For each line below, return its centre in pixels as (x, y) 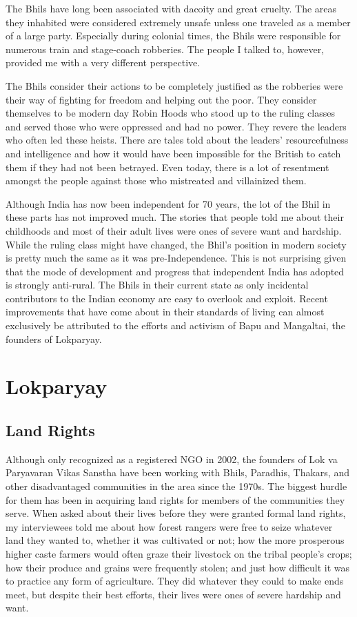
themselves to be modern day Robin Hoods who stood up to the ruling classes (170, 113)
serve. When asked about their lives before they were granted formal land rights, (176, 513)
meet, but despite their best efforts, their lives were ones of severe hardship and (173, 594)
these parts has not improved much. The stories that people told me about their (175, 217)
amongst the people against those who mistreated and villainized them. (156, 180)
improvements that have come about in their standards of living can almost (165, 312)
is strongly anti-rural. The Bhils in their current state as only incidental (157, 285)
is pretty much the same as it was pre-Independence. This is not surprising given (176, 258)
